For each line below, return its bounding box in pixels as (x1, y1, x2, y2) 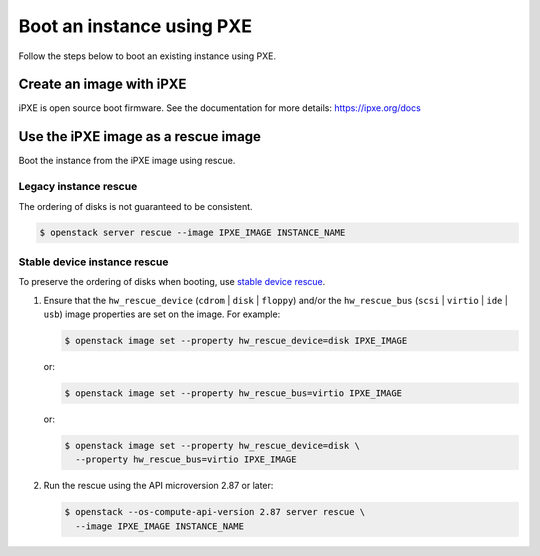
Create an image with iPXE (18, 76, 187, 93)
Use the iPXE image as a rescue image (18, 128, 262, 145)
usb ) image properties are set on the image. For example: (43, 308, 281, 320)
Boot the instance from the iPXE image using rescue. (18, 155, 236, 167)
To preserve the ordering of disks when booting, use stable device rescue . (18, 276, 326, 288)
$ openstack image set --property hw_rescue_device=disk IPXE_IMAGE (64, 335, 408, 346)
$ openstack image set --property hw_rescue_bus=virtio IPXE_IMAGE (64, 387, 403, 399)
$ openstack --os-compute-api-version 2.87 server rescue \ (64, 506, 366, 518)
